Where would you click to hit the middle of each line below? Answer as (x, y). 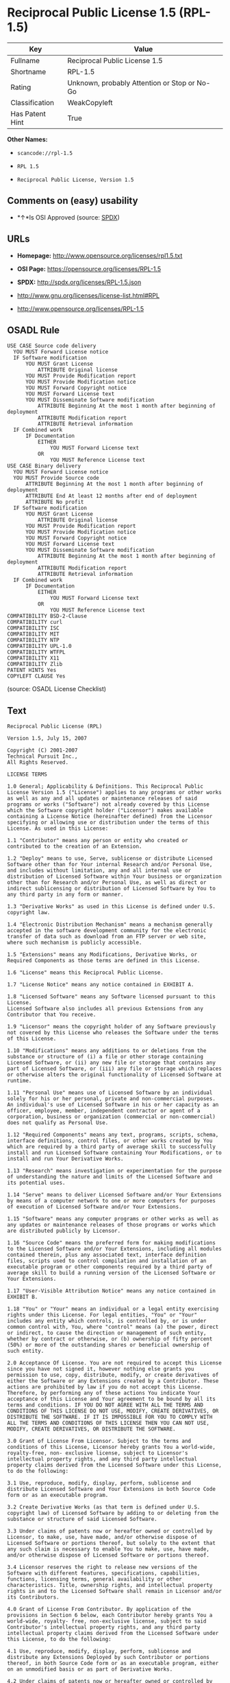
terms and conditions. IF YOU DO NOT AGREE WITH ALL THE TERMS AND (105, 1405)
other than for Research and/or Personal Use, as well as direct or (107, 883)
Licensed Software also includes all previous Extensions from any (105, 1009)
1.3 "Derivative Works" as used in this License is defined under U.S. (111, 907)
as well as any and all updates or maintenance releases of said (102, 799)
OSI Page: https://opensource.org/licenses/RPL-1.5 (89, 268)
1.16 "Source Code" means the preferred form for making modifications (111, 1243)
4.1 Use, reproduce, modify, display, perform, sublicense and (99, 1651)
